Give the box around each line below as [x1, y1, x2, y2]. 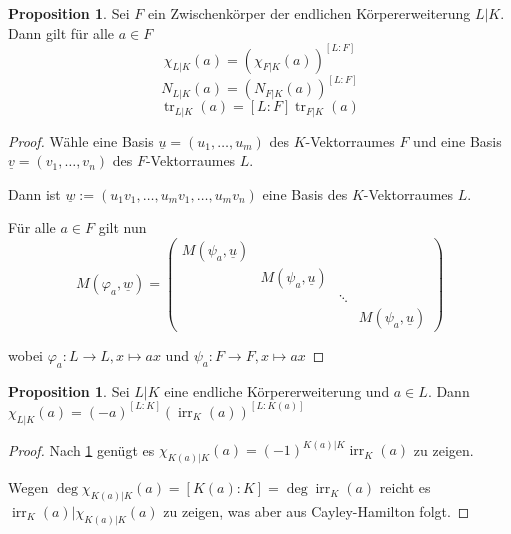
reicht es [379, 477, 431, 498]
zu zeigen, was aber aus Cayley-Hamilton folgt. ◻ [163, 500, 470, 521]
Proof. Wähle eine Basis [8, 130, 154, 151]
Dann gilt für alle [8, 22, 115, 43]
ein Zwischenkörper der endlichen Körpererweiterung [147, 3, 471, 23]
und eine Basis [413, 130, 502, 151]
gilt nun [98, 217, 147, 238]
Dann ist [8, 183, 61, 204]
